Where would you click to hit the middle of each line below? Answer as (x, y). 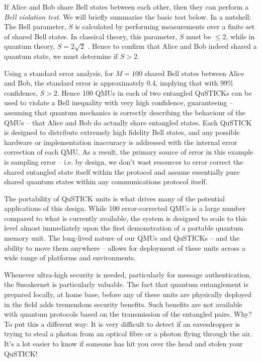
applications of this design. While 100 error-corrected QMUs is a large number (125, 208)
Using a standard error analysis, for (59, 73)
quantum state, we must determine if (61, 56)
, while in (240, 36)
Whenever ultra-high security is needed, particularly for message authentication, (128, 274)
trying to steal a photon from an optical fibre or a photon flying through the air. (128, 334)
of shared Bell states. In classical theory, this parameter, (91, 36)
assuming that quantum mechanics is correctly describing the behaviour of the (125, 112)
